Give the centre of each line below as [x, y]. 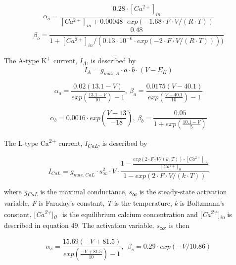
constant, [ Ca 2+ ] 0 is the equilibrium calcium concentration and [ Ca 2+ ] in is [118, 214]
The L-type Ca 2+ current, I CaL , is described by [76, 143]
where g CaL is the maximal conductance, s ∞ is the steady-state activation [116, 192]
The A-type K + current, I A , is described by [70, 60]
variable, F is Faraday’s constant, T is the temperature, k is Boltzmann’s [114, 202]
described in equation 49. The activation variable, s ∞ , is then [97, 225]
